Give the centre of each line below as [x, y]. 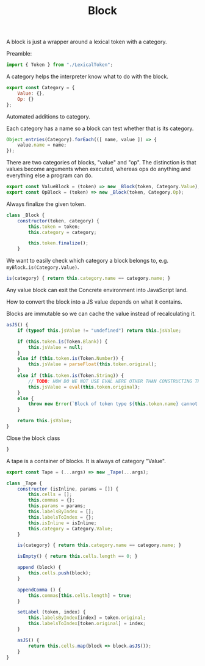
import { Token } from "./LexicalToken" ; [60, 65]
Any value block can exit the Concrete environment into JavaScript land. [97, 290]
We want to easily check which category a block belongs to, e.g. [88, 261]
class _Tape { [24, 483]
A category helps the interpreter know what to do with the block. [88, 76]
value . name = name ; [42, 145]
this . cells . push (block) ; [60, 573]
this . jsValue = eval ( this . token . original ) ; [84, 387]
